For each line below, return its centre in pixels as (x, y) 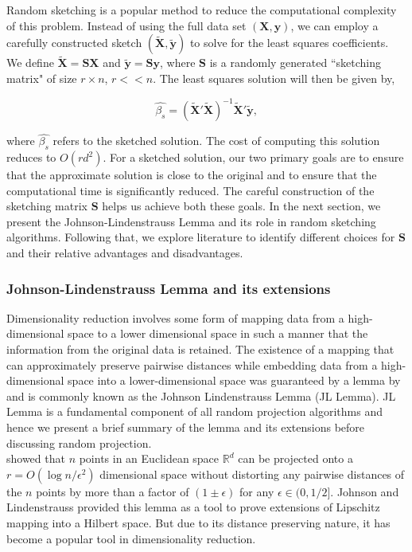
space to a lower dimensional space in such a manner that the (218, 333)
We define (30, 63)
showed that (36, 458)
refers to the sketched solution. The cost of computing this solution (216, 141)
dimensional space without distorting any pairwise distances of (252, 474)
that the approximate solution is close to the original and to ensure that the (192, 175)
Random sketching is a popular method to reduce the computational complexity (202, 10)
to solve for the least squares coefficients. (289, 43)
